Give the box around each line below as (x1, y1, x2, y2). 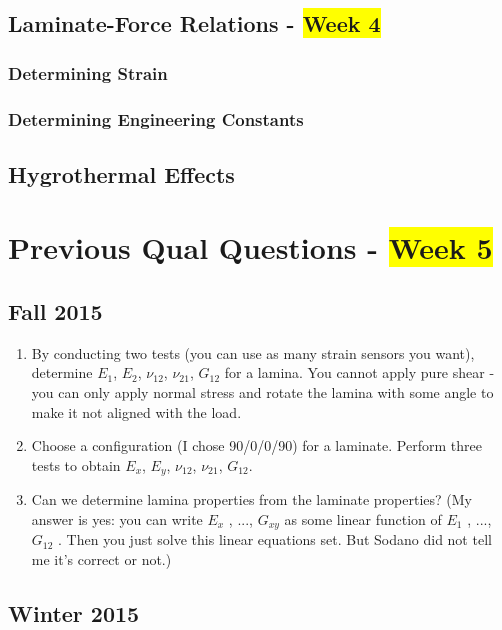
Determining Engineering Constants (8, 106, 304, 131)
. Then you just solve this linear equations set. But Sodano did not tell (58, 529, 492, 550)
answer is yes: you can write (31, 508, 203, 529)
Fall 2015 (8, 296, 103, 327)
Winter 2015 (8, 597, 140, 628)
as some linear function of (284, 508, 442, 529)
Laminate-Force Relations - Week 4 (8, 8, 381, 39)
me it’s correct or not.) (31, 548, 172, 569)
